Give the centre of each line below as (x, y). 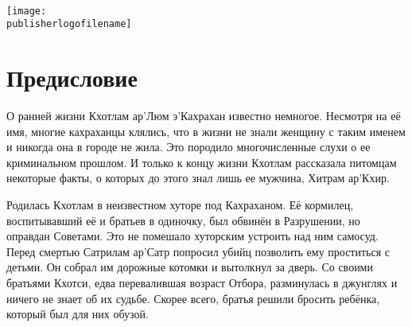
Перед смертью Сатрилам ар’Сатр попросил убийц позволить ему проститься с (198, 251)
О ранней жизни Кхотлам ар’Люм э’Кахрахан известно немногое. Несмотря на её (204, 116)
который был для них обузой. (78, 314)
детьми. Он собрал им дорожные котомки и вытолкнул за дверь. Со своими (190, 267)
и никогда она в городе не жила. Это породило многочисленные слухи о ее (189, 147)
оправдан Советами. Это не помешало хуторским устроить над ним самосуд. (192, 236)
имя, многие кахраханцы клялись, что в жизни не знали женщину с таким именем (206, 131)
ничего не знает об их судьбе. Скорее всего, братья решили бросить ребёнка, (193, 298)
